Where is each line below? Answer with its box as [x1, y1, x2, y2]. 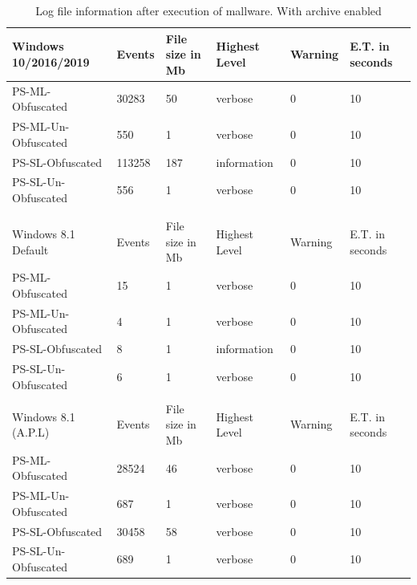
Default [12, 241, 49, 258]
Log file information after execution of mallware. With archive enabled [35, 2, 382, 18]
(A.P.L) [12, 424, 50, 441]
